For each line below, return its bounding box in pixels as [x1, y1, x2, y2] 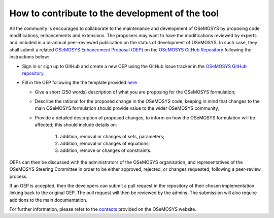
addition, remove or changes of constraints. [60, 147, 152, 153]
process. [9, 173, 28, 179]
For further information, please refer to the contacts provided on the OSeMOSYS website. [9, 206, 196, 212]
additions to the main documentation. [9, 197, 87, 203]
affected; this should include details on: [35, 122, 117, 128]
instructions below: [9, 54, 49, 60]
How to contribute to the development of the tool [9, 8, 219, 19]
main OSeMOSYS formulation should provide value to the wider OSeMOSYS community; [35, 105, 220, 111]
